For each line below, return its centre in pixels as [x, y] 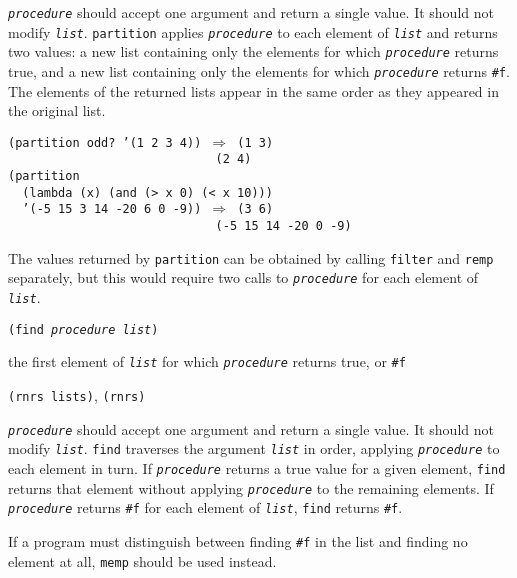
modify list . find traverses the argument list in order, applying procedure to [254, 448]
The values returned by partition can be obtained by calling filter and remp [251, 257]
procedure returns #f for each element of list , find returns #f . [205, 507]
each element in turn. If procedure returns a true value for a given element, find [257, 468]
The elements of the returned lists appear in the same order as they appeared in [253, 90]
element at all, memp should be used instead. [142, 560]
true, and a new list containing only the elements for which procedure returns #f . [259, 70]
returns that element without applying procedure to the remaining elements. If [251, 487]
